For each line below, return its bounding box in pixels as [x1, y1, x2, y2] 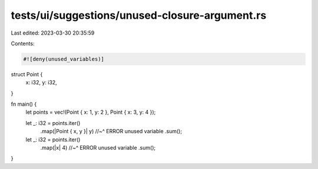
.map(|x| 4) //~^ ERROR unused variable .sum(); [40, 144, 156, 151]
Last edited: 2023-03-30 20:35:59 [11, 29, 95, 36]
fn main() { [11, 100, 37, 108]
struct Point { [11, 70, 43, 77]
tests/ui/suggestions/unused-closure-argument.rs [11, 9, 267, 22]
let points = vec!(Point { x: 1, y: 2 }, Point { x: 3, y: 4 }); [25, 109, 156, 116]
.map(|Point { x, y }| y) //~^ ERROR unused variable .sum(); [40, 128, 183, 135]
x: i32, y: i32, [25, 79, 57, 86]
